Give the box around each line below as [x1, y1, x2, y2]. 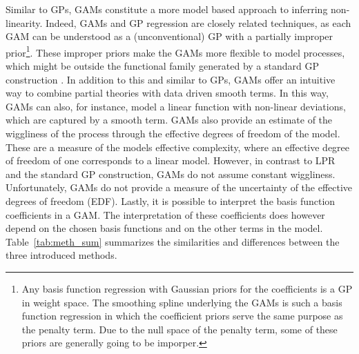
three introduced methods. [6, 248, 117, 262]
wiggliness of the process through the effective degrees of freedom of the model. [6, 126, 340, 140]
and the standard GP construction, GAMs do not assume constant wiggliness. [6, 166, 336, 181]
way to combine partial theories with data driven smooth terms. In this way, [6, 86, 329, 100]
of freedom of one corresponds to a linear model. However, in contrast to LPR [6, 153, 336, 168]
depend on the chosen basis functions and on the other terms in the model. [6, 221, 323, 235]
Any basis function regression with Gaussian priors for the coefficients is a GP [21, 281, 353, 295]
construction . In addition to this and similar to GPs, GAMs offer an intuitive [6, 72, 336, 86]
